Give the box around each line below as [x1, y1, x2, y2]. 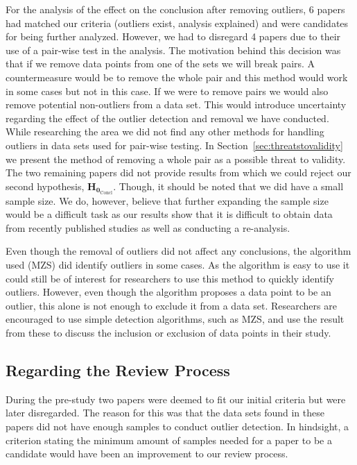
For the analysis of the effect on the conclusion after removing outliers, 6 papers [6, 2, 345, 16]
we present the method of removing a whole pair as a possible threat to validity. [6, 151, 346, 166]
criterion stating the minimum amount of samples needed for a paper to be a [6, 432, 332, 447]
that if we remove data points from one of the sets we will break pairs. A [6, 56, 315, 71]
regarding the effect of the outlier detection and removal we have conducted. [6, 110, 329, 125]
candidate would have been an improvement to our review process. [6, 446, 288, 461]
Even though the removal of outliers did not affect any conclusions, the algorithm [6, 244, 351, 258]
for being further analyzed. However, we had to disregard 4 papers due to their [6, 29, 341, 44]
